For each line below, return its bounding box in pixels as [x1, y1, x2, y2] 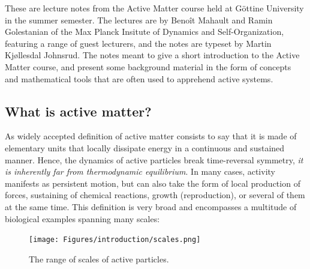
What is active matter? [5, 101, 152, 120]
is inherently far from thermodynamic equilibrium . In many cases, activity [5, 165, 275, 178]
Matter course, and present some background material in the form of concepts [5, 60, 291, 73]
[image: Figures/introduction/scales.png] [29, 235, 201, 244]
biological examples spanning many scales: [5, 212, 160, 225]
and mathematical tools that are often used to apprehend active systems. [5, 72, 273, 85]
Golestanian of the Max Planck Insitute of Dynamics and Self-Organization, [5, 25, 284, 38]
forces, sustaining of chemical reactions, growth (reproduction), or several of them [5, 189, 305, 201]
